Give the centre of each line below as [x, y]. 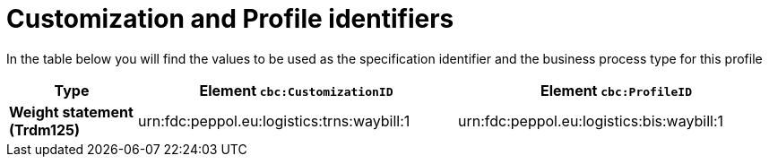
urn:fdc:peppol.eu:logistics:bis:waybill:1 [591, 121]
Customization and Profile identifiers [230, 19]
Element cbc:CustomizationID [296, 90]
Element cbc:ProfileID [616, 90]
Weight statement [71, 112]
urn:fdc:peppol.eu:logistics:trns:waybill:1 [274, 121]
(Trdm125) [44, 129]
